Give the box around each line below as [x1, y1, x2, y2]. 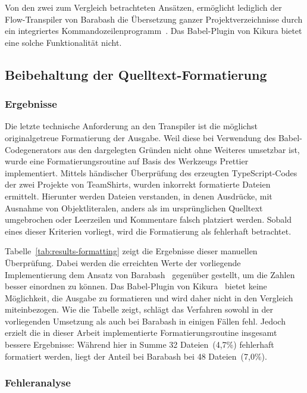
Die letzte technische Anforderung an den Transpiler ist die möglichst [5, 120, 258, 132]
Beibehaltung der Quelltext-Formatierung [5, 65, 267, 83]
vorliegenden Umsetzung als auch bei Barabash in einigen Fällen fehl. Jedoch [5, 314, 286, 327]
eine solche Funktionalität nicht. [5, 36, 122, 48]
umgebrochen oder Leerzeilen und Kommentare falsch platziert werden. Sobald [5, 213, 292, 226]
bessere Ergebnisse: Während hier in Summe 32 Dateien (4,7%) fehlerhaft [5, 338, 274, 351]
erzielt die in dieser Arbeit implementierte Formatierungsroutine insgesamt [5, 326, 277, 339]
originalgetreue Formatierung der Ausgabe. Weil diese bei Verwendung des [5, 131, 276, 144]
